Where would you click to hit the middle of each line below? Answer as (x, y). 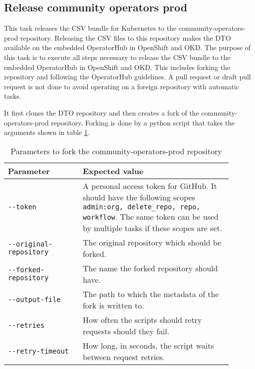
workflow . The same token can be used (151, 216)
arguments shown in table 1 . (47, 132)
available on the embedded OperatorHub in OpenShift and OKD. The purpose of (127, 47)
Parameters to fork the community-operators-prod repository (116, 151)
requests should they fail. (126, 331)
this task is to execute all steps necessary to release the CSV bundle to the (117, 57)
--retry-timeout (38, 351)
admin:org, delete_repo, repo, (142, 207)
